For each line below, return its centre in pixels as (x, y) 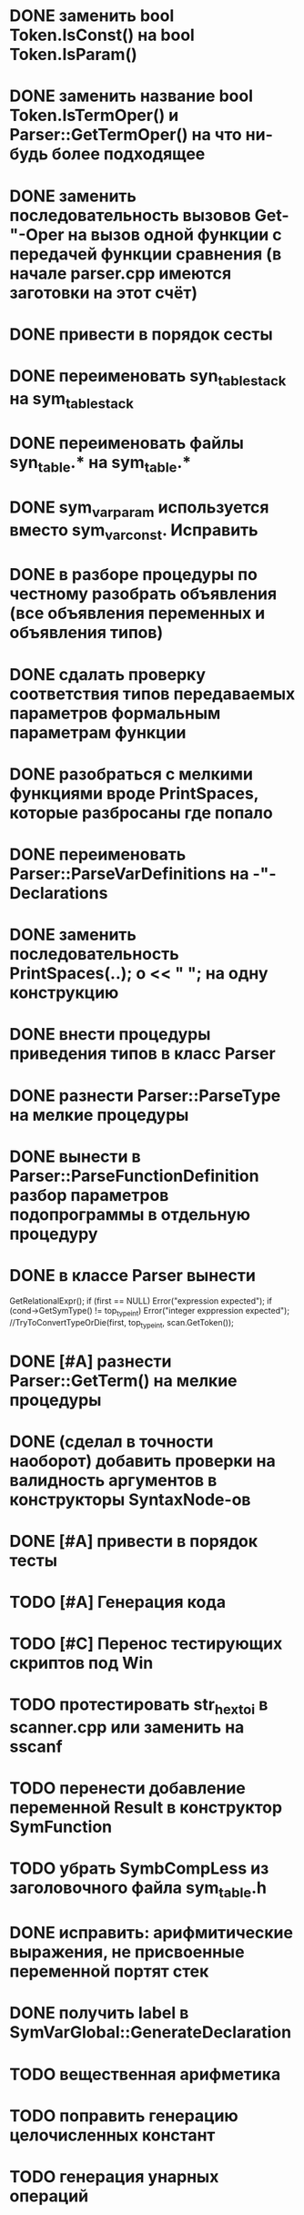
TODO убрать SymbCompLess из (139, 1869)
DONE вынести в (75, 1156)
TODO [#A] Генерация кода (117, 1602)
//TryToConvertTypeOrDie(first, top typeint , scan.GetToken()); (122, 1323)
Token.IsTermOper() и (94, 116)
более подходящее (128, 154)
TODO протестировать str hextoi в (139, 1707)
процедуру (54, 1234)
